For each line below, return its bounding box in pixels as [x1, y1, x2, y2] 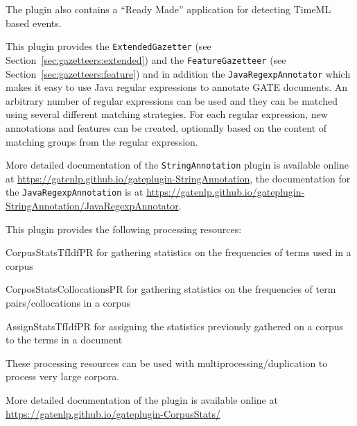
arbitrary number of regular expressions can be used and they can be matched [6, 93, 338, 108]
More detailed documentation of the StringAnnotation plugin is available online [6, 157, 349, 172]
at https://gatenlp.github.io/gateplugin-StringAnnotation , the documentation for [6, 171, 351, 185]
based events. [6, 15, 62, 30]
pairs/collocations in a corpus [6, 296, 131, 309]
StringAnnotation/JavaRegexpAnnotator [6, 198, 179, 213]
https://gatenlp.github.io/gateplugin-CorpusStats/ [6, 406, 220, 420]
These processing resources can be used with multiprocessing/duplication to [6, 355, 328, 370]
